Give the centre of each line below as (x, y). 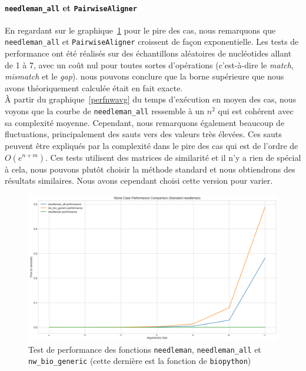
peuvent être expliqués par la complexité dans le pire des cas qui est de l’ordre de (152, 145)
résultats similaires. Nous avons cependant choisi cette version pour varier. (139, 180)
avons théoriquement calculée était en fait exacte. (94, 87)
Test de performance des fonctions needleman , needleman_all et (145, 349)
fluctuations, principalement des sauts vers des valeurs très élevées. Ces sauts (143, 134)
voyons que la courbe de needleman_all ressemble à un (105, 111)
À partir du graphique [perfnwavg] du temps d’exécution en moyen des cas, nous (151, 99)
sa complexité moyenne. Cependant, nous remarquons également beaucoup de (145, 122)
